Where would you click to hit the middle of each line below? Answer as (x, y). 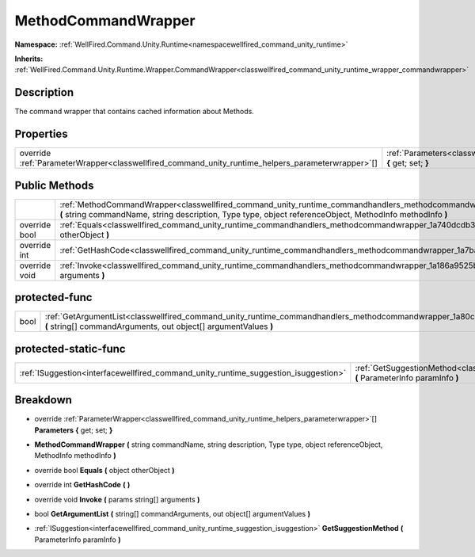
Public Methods (54, 185)
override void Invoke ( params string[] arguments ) (117, 499)
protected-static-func (70, 349)
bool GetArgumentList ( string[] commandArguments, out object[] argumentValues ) (172, 513)
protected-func (53, 298)
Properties (41, 134)
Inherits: (29, 59)
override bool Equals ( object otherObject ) (104, 470)
